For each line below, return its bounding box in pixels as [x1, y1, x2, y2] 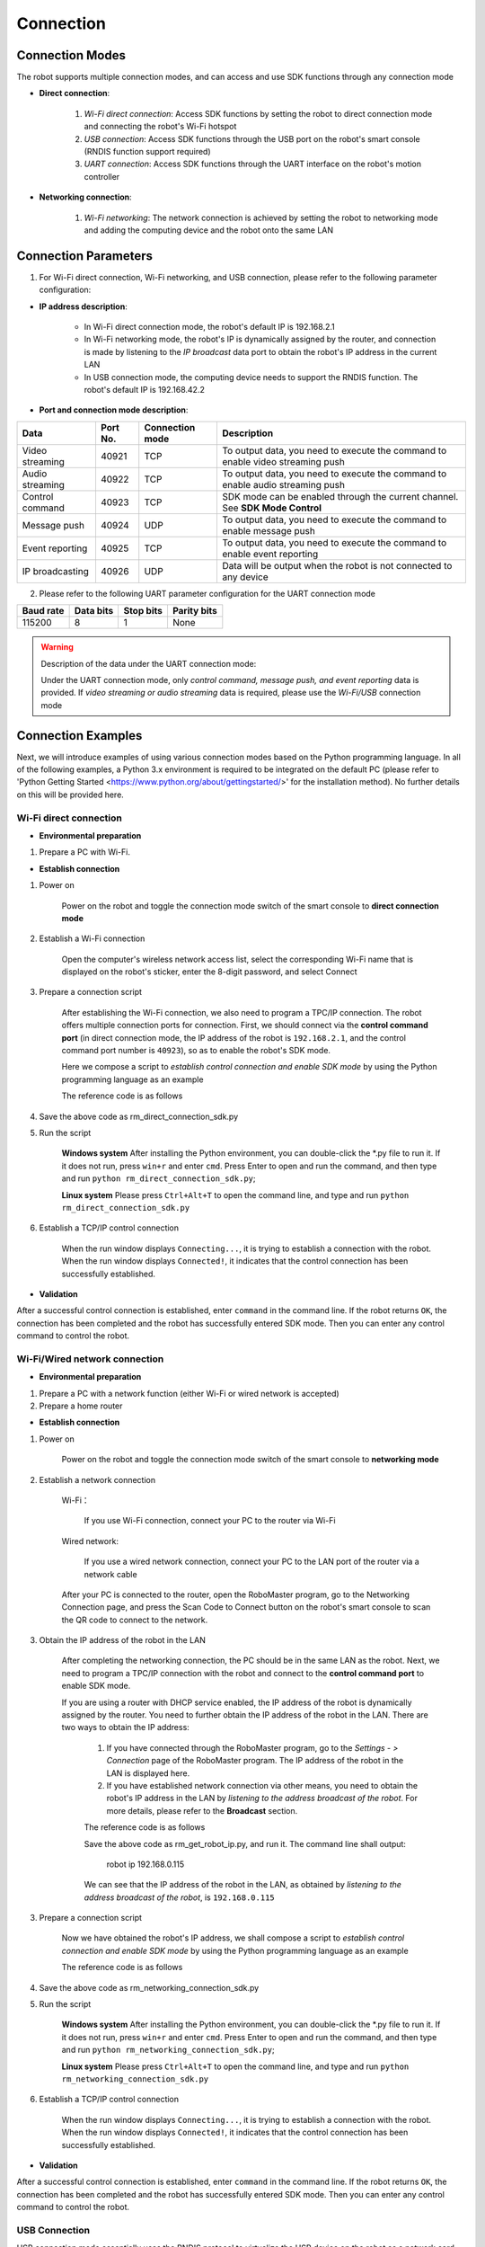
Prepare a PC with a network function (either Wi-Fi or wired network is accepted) [39, 1388, 340, 1399]
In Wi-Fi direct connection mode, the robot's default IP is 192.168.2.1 [84, 322, 336, 333]
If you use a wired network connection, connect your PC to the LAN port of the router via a [84, 1556, 419, 1568]
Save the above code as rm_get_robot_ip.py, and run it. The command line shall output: [84, 1838, 406, 1849]
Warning [40, 642, 74, 653]
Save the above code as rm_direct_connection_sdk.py [39, 1111, 239, 1122]
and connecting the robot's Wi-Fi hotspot [84, 121, 237, 132]
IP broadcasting [22, 564, 89, 577]
